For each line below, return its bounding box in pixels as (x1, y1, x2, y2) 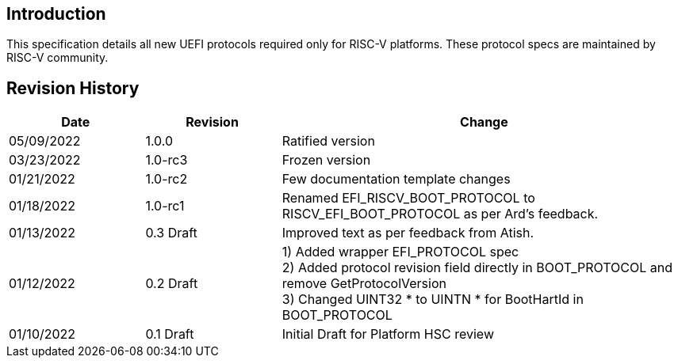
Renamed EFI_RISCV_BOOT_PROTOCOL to (282, 190, 535, 207)
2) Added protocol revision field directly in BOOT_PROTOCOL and (282, 260, 673, 276)
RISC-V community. (6, 51, 109, 65)
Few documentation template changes (282, 171, 511, 188)
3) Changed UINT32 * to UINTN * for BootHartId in (282, 291, 584, 308)
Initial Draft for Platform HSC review (282, 326, 494, 343)
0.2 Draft (145, 275, 198, 292)
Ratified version (282, 133, 375, 150)
